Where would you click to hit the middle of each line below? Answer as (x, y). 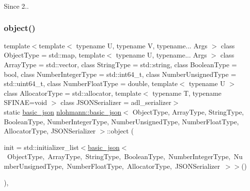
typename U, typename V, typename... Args (142, 45)
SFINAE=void (26, 102)
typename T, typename (187, 93)
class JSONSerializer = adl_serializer (116, 102)
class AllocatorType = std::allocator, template (73, 93)
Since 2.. (16, 6)
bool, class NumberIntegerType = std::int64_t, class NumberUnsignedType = (120, 74)
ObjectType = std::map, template (55, 55)
